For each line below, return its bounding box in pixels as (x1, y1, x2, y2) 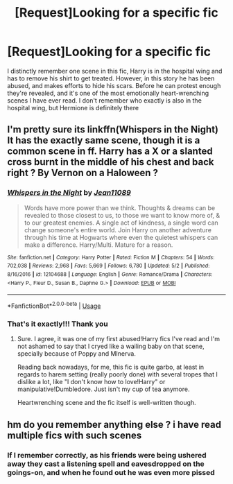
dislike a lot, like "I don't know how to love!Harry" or (17, 378, 166, 386)
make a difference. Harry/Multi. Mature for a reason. (24, 241, 173, 249)
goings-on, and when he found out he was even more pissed (7, 467, 215, 477)
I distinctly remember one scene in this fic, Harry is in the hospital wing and (7, 67, 223, 75)
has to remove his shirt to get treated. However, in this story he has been (7, 74, 215, 83)
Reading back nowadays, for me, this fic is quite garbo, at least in (17, 363, 205, 372)
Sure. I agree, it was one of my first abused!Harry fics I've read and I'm (17, 335, 221, 343)
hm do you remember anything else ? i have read (7, 418, 222, 431)
